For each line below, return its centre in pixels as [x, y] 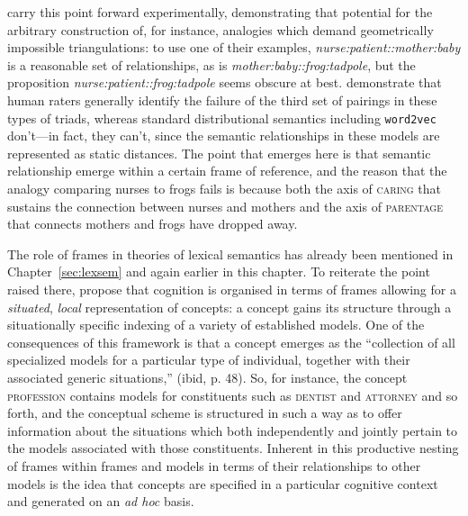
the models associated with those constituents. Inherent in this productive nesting [233, 448]
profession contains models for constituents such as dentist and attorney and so [233, 395]
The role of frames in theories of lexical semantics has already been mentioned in [230, 253]
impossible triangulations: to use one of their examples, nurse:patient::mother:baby [234, 47]
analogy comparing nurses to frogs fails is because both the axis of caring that [224, 188]
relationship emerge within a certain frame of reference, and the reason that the [227, 171]
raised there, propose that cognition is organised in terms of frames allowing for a [232, 289]
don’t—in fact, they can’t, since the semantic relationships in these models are [224, 136]
